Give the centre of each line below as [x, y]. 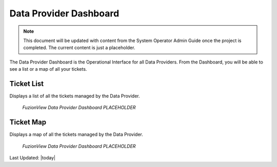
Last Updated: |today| [33, 158]
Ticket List [26, 84]
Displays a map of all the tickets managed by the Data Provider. [76, 134]
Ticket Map [28, 122]
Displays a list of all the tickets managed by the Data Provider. [75, 96]
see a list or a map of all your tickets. [48, 69]
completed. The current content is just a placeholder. [79, 48]
